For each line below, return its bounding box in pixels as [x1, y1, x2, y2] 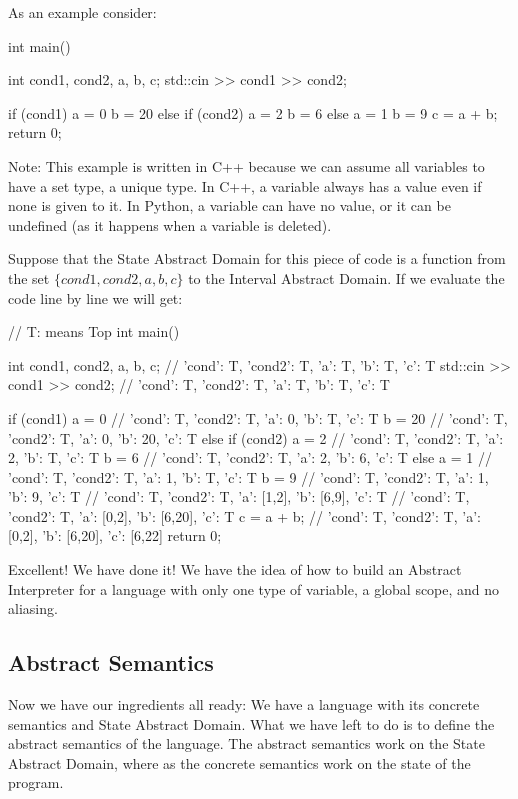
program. [8, 772, 64, 793]
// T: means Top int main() [8, 321, 180, 342]
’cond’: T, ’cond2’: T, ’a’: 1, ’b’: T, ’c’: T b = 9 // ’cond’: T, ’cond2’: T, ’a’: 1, [8, 466, 489, 487]
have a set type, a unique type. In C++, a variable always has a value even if [8, 175, 482, 196]
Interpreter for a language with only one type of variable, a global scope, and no [8, 578, 500, 599]
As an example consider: [8, 2, 157, 22]
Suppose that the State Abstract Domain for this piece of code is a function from [8, 248, 506, 269]
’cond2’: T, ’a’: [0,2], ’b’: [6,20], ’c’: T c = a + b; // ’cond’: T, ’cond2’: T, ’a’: [8, 505, 481, 526]
